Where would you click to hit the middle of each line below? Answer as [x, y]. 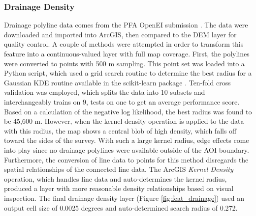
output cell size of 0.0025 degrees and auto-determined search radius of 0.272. [121, 207]
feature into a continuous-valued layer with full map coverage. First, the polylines [127, 54]
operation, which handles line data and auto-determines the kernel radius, [115, 178]
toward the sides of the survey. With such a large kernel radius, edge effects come [127, 140]
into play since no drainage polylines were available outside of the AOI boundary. [127, 149]
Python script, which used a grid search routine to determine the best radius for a [128, 73]
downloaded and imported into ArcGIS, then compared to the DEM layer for [120, 34]
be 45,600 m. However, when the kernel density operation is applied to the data [124, 121]
